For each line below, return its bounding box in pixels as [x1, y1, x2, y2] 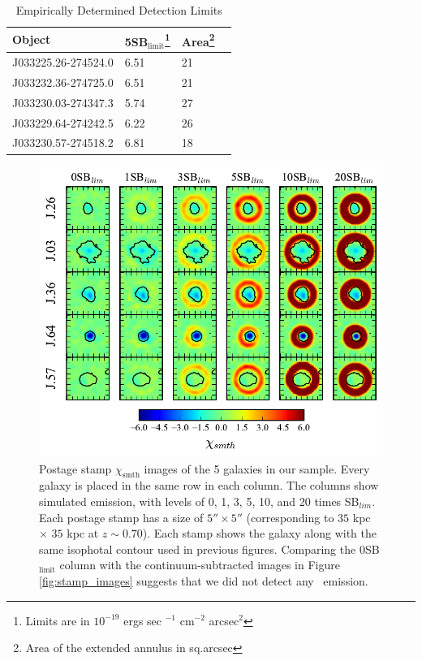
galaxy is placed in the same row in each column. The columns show [39, 477, 379, 494]
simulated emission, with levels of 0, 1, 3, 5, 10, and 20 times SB [39, 492, 360, 509]
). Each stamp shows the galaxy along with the [142, 525, 377, 542]
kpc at [67, 525, 99, 542]
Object [12, 31, 51, 48]
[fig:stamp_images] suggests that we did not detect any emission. [39, 572, 368, 589]
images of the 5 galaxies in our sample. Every [144, 460, 370, 477]
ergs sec [123, 611, 162, 629]
